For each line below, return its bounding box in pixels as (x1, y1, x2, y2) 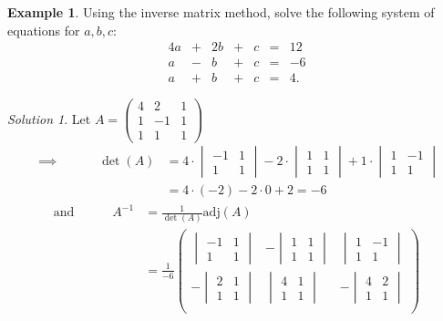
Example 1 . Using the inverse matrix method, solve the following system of (7, 3, 435, 21)
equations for (7, 20, 80, 39)
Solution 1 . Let (7, 109, 91, 128)
